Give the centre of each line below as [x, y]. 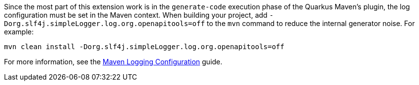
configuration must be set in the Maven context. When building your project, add [136, 15]
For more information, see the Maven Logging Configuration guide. [113, 62]
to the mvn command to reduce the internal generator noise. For [311, 23]
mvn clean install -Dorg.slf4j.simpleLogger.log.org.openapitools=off [144, 47]
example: [19, 32]
